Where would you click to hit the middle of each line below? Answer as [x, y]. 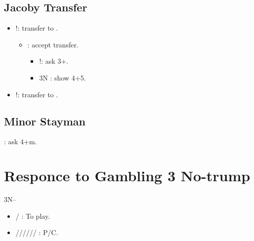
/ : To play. [33, 216]
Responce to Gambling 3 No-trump [127, 176]
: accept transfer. [53, 44]
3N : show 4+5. [63, 77]
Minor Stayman [45, 121]
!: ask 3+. [54, 61]
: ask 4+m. [21, 141]
